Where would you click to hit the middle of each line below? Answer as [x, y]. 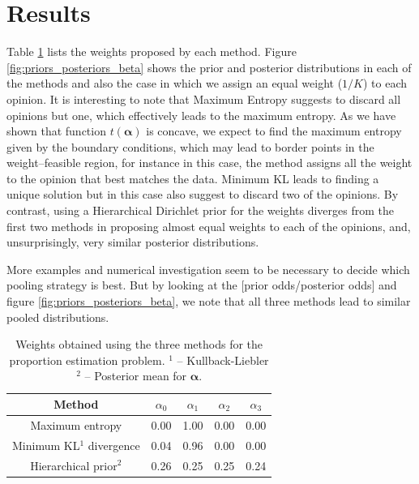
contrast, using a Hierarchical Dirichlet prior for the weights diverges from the [201, 210]
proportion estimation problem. [87, 360]
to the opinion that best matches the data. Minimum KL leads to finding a [193, 178]
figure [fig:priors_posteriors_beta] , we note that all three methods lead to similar [209, 301]
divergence [114, 445]
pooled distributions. [58, 317]
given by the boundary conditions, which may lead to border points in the [190, 146]
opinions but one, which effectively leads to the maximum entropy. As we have [201, 115]
